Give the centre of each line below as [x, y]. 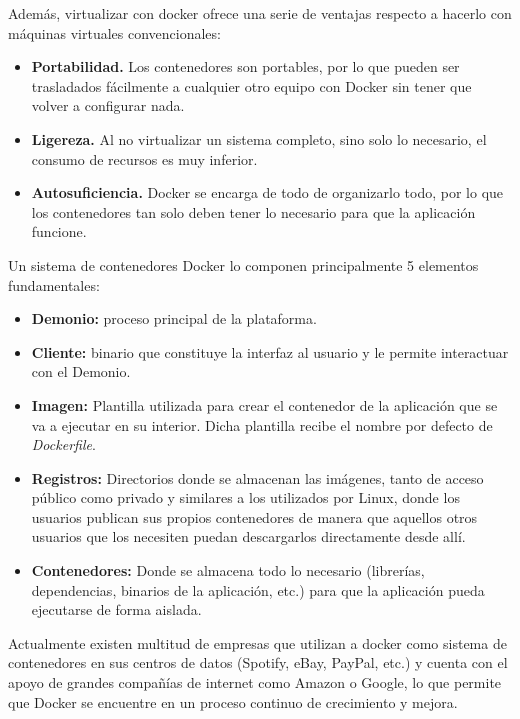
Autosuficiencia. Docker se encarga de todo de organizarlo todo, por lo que [267, 192]
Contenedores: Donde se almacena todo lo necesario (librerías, [228, 570]
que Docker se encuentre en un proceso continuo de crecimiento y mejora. [233, 701]
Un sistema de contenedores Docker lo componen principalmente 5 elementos [243, 264]
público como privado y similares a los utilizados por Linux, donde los [245, 497]
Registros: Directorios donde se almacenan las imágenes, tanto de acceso [257, 477]
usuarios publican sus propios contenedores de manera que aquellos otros [254, 516]
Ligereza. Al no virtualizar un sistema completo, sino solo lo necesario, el [259, 138]
